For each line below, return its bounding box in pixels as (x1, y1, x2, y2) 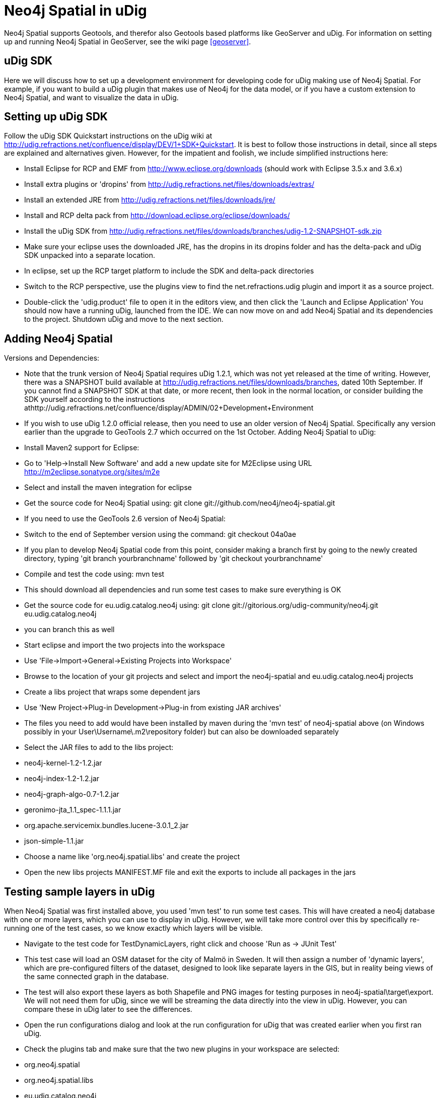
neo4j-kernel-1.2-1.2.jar (24, 759, 102, 768)
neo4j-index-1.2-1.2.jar (24, 774, 100, 783)
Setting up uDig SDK (4, 110, 108, 123)
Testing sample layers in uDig (4, 885, 155, 898)
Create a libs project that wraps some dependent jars (24, 688, 200, 697)
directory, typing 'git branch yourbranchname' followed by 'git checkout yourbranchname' (24, 554, 323, 563)
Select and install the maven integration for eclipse (24, 483, 192, 492)
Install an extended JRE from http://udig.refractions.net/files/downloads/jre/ (24, 195, 275, 204)
